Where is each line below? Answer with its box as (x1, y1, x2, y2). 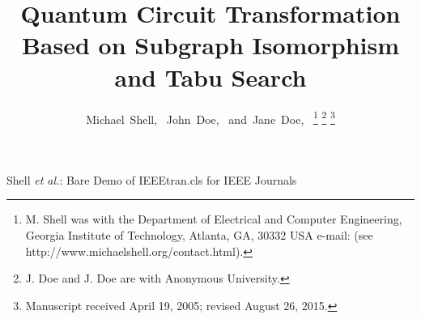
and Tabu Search (114, 60, 307, 93)
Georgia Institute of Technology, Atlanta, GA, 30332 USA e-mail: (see (25, 226, 373, 243)
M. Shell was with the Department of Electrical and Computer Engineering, (25, 211, 402, 228)
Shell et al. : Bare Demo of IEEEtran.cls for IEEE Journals (6, 171, 297, 188)
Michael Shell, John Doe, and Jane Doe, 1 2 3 (86, 108, 335, 127)
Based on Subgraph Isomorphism (21, 28, 400, 62)
